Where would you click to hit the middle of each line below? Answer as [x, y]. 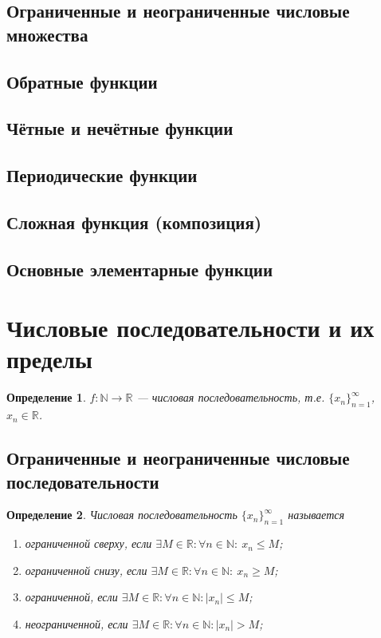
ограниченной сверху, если [88, 543]
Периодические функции [102, 175]
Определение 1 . [46, 397]
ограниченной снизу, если [86, 570]
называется [316, 515]
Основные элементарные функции [140, 269]
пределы [49, 359]
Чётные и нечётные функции [120, 128]
